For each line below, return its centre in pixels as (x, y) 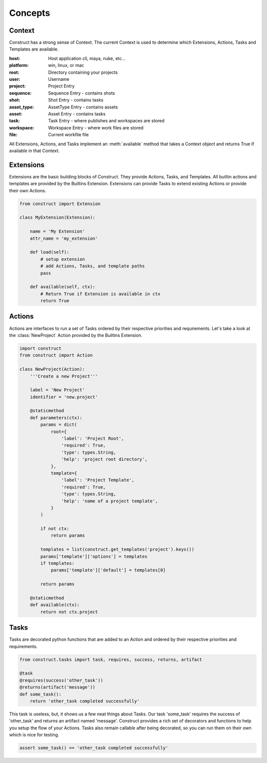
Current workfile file (68, 135)
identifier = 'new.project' (64, 397)
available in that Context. (34, 151)
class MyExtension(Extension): (58, 218)
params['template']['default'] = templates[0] (108, 570)
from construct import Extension (60, 204)
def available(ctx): (55, 605)
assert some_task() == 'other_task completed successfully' (94, 748)
